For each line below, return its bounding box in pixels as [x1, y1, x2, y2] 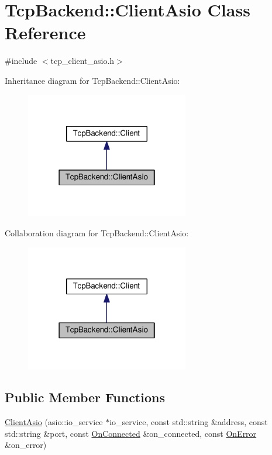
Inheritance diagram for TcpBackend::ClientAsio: [5, 74, 180, 86]
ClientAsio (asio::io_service [5, 416, 103, 428]
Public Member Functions [5, 388, 165, 406]
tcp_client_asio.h [50, 55, 115, 67]
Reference [5, 21, 86, 45]
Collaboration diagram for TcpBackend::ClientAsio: [5, 227, 189, 239]
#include [5, 55, 37, 67]
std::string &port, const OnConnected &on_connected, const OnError [5, 427, 257, 439]
